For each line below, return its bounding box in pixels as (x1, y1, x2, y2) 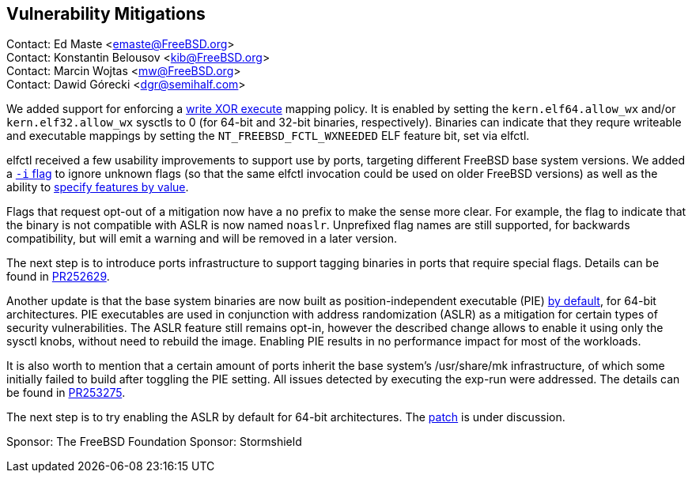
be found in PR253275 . (6, 386, 126, 400)
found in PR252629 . (6, 270, 110, 284)
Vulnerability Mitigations (6, 4, 206, 24)
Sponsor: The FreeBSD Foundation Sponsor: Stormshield (6, 435, 302, 449)
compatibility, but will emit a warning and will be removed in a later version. (6, 232, 398, 246)
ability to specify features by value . (6, 180, 189, 194)
